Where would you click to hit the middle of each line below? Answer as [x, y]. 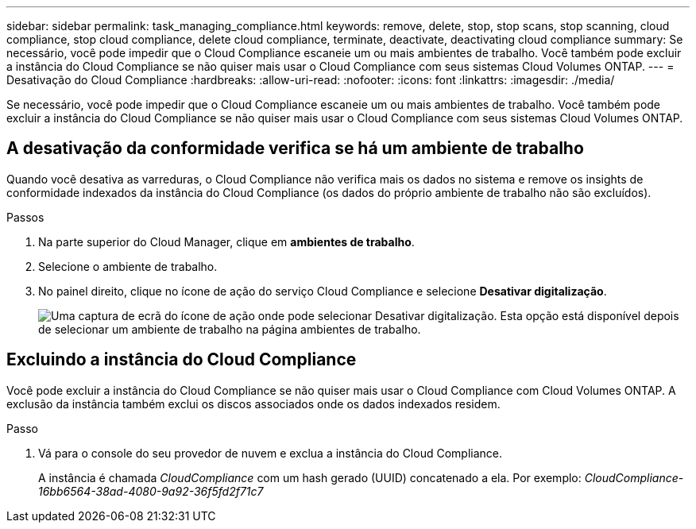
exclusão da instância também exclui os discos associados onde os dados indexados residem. [253, 404]
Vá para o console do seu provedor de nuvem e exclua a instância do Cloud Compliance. [271, 453]
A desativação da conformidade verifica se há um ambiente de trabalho [295, 149]
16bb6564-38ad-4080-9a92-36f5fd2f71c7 [151, 491]
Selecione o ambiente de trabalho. [128, 266]
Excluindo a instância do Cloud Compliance [182, 360]
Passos [25, 217]
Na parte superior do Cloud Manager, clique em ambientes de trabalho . [226, 241]
